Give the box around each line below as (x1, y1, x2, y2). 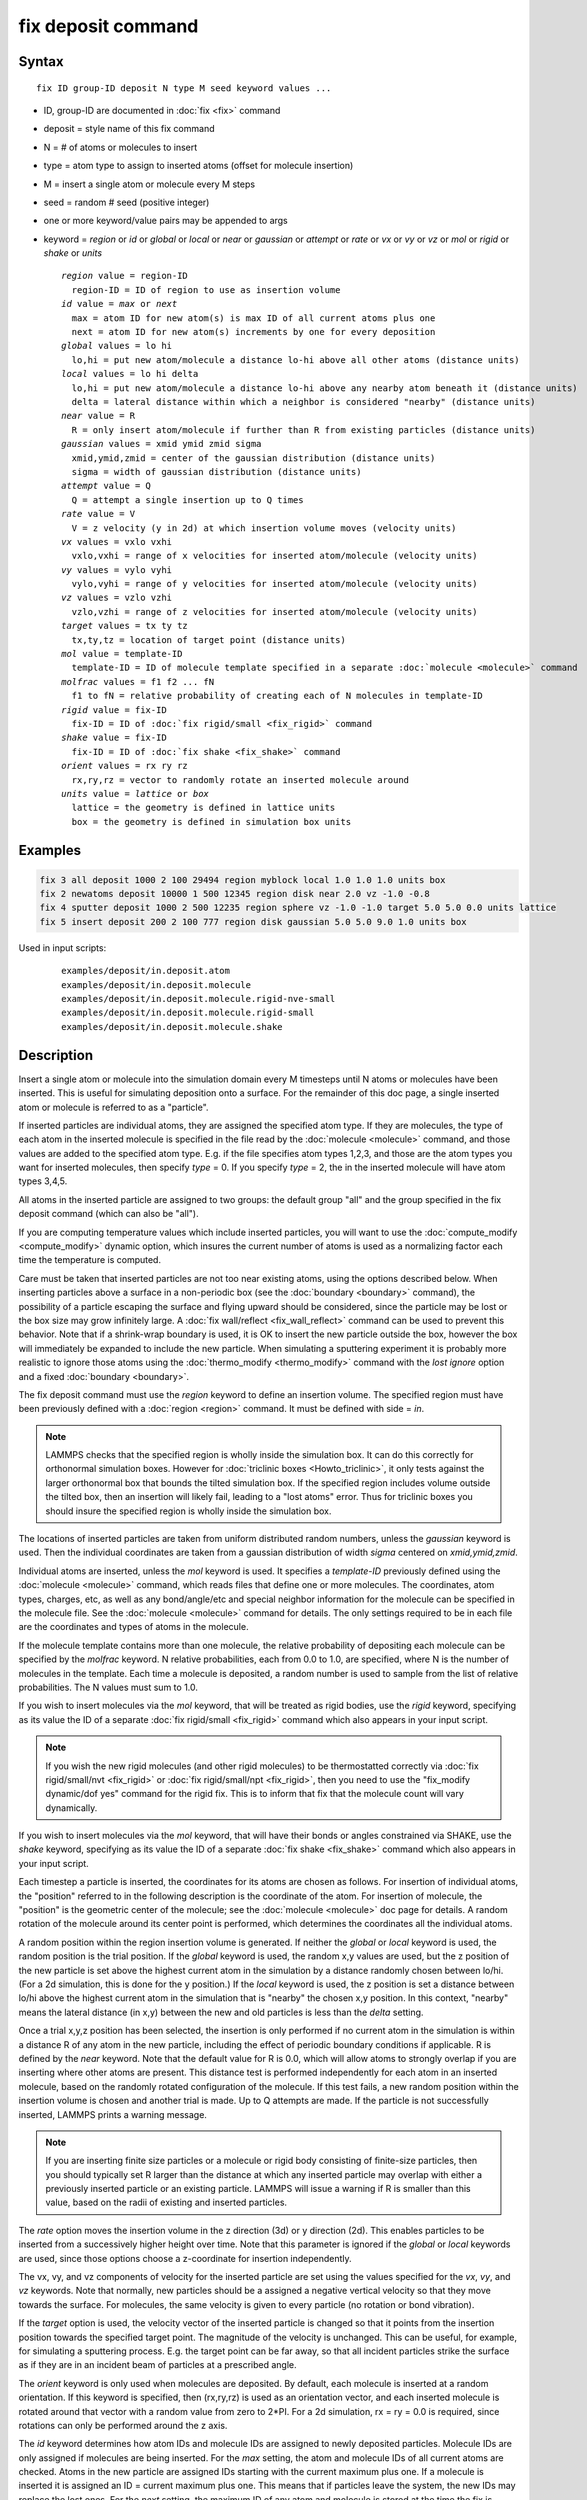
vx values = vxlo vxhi (61, 536, 173, 547)
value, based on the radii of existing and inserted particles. (45, 2196, 288, 2209)
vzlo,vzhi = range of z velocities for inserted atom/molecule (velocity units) (71, 606, 478, 617)
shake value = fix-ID (61, 732, 167, 744)
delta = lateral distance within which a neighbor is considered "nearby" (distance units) (71, 396, 536, 407)
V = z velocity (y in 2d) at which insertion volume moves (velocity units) (71, 522, 457, 534)
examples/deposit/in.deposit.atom (61, 965, 230, 977)
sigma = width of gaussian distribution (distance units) (71, 466, 362, 477)
